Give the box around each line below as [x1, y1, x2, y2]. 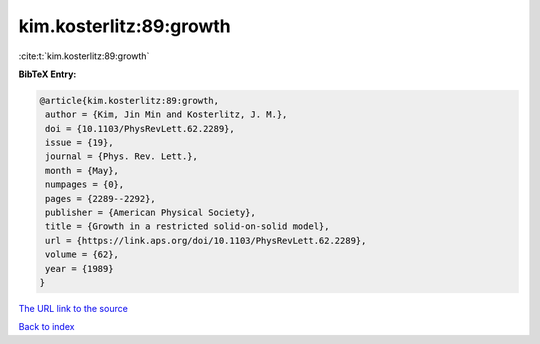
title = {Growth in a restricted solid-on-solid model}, [45, 221, 330, 232]
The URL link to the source [18, 302, 129, 314]
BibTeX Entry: [18, 68, 77, 80]
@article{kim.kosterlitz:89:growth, [39, 95, 220, 106]
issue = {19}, [45, 137, 114, 149]
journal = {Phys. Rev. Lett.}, [45, 151, 199, 162]
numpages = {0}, [45, 179, 125, 190]
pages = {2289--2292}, [45, 193, 157, 204]
